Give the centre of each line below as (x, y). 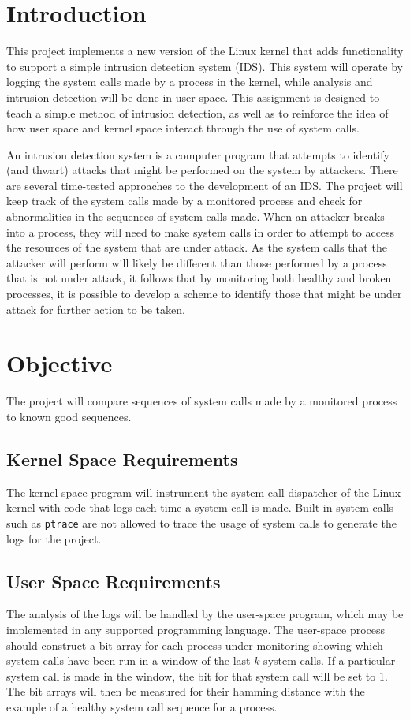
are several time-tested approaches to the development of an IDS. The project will (205, 185)
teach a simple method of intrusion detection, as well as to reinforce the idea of (198, 112)
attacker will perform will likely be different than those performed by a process (197, 262)
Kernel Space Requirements (122, 459)
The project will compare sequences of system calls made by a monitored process (202, 401)
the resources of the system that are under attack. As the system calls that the (197, 247)
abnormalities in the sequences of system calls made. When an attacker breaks (196, 216)
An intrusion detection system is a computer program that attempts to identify (198, 154)
